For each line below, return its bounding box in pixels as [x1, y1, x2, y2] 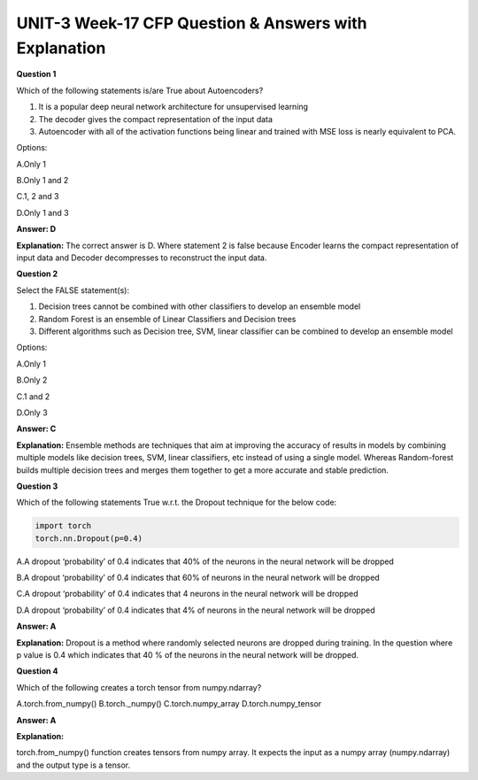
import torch [35, 521, 92, 531]
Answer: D [16, 224, 57, 235]
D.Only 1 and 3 [16, 207, 70, 218]
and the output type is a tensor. [16, 760, 131, 770]
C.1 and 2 [16, 390, 50, 402]
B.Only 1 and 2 [16, 175, 69, 186]
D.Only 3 [16, 407, 48, 418]
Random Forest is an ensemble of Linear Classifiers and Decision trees [38, 313, 297, 324]
